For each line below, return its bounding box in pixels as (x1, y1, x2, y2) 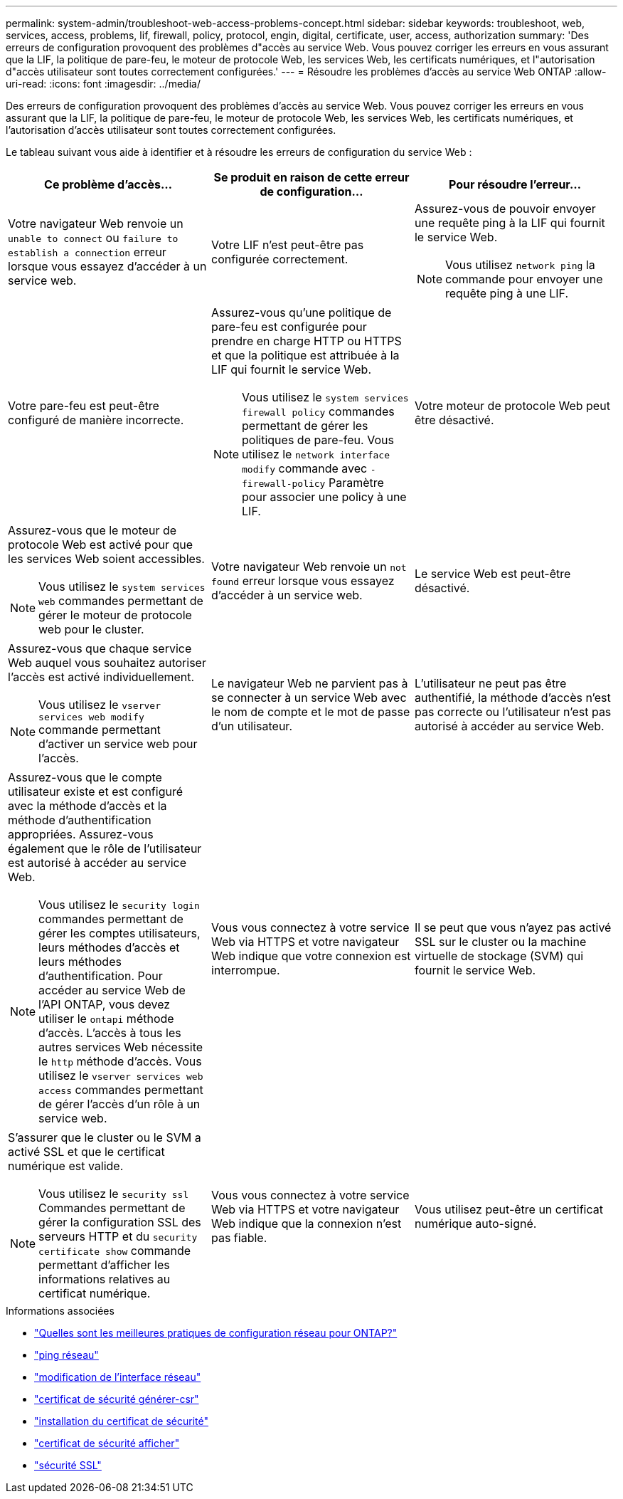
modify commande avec (242, 461, 368, 475)
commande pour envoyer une (445, 272, 603, 286)
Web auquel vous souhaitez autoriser (8, 656, 206, 670)
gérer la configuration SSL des (38, 1215, 201, 1229)
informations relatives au (38, 1272, 171, 1286)
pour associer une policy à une (242, 490, 407, 504)
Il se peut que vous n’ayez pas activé (414, 920, 612, 935)
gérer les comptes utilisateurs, (38, 926, 201, 940)
